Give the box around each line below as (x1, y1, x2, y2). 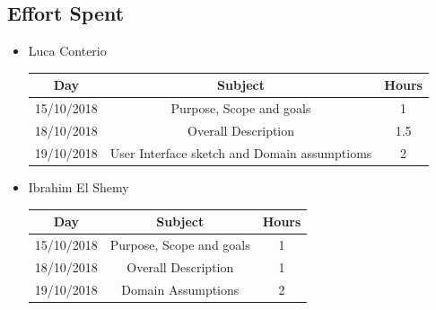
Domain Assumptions (121, 279, 240, 298)
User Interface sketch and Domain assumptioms (109, 143, 372, 162)
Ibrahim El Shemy (28, 177, 129, 196)
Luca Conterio (28, 41, 107, 60)
